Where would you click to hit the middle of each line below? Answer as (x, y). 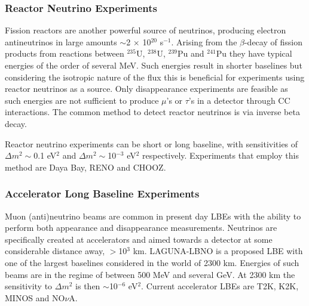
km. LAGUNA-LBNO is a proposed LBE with (218, 251)
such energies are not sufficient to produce (82, 100)
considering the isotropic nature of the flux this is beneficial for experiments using (155, 77)
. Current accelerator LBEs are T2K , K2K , (220, 286)
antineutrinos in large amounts (61, 41)
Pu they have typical (254, 53)
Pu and (191, 53)
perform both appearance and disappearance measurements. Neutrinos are (141, 228)
